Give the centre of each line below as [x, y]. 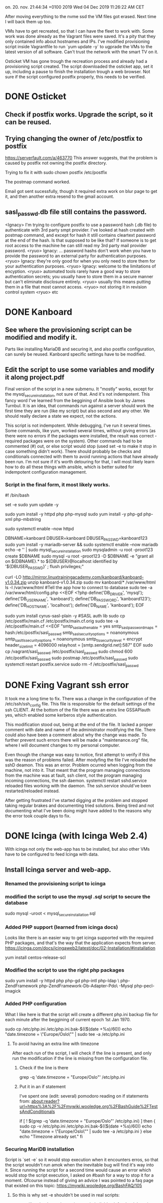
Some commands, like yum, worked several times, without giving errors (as [80, 430]
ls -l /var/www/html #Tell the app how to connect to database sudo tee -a [79, 587]
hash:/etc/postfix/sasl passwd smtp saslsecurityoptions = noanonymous [72, 633]
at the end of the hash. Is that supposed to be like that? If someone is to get [81, 240]
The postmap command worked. [38, 182]
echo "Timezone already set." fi [51, 1136]
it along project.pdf [35, 377]
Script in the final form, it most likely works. [58, 484]
